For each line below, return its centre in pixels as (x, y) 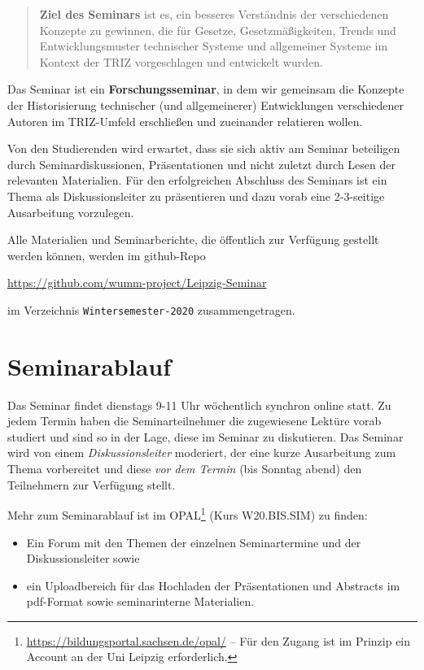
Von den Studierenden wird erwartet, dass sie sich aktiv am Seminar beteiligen (204, 148)
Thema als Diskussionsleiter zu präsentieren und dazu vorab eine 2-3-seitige (196, 196)
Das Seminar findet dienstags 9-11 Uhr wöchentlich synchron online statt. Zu (199, 405)
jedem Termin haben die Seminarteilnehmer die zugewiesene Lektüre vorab (195, 421)
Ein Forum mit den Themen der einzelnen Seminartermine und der (194, 542)
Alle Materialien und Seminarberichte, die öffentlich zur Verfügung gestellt (193, 239)
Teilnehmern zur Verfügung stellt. (92, 484)
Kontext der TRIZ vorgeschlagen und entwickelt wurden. (181, 61)
